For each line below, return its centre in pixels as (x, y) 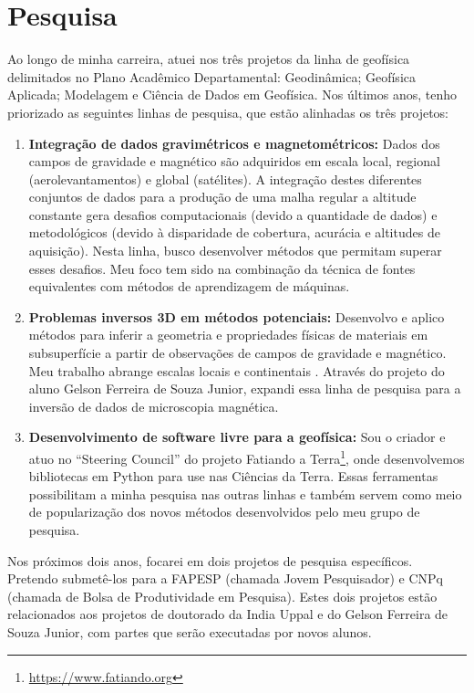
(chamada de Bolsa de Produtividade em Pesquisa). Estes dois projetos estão (222, 596)
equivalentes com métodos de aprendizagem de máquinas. (189, 286)
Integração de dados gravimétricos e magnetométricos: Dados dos (234, 143)
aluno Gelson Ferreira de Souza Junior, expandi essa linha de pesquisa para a (245, 388)
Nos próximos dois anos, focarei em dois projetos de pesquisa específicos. (210, 560)
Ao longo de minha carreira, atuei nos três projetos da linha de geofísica (209, 59)
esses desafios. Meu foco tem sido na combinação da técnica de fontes (222, 268)
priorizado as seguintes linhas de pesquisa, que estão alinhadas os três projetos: (228, 112)
